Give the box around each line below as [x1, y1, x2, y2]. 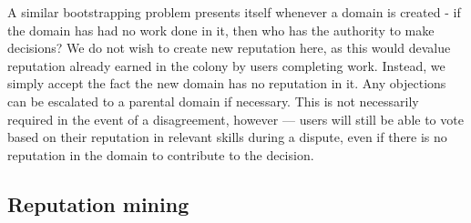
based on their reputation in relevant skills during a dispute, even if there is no [7, 127, 447, 147]
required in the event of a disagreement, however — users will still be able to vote [7, 109, 464, 128]
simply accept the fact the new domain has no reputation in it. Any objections [7, 74, 446, 93]
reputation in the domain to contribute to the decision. [7, 145, 314, 164]
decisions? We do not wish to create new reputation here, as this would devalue [7, 38, 451, 57]
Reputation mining [7, 189, 189, 218]
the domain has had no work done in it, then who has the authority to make [7, 20, 435, 39]
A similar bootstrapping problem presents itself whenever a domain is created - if [7, 3, 461, 21]
